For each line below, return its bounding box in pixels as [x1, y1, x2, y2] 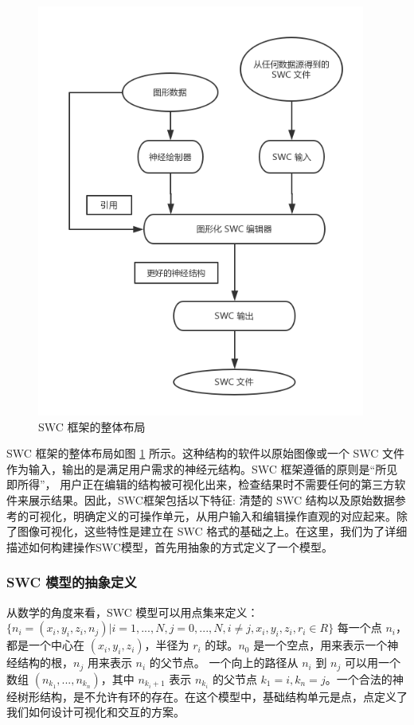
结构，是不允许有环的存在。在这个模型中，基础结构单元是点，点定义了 [39, 688, 408, 704]
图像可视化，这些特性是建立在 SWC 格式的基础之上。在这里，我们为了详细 [17, 523, 408, 540]
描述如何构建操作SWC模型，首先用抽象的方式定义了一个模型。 [6, 538, 333, 555]
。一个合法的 [325, 670, 393, 687]
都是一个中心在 [6, 637, 84, 653]
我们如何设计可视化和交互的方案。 [6, 704, 185, 720]
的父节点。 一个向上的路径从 [149, 654, 299, 671]
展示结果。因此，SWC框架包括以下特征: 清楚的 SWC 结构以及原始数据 [28, 492, 395, 509]
